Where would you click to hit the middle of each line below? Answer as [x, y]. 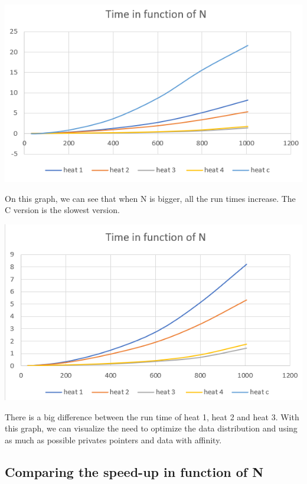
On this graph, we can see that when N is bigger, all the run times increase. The [150, 198]
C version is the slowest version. [62, 210]
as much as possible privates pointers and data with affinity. [113, 440]
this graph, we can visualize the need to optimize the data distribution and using [151, 428]
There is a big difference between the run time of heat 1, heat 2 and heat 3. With [152, 416]
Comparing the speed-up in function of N [134, 472]
